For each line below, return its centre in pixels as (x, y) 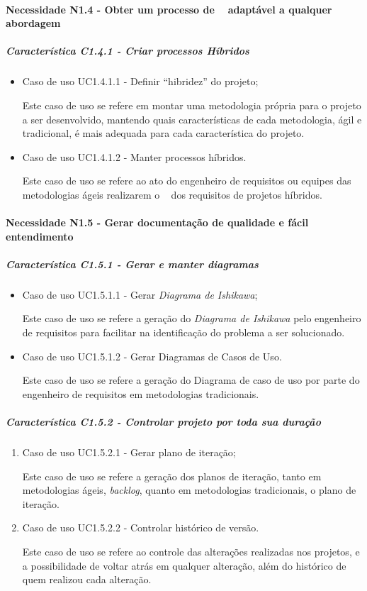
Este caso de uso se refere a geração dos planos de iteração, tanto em (172, 476)
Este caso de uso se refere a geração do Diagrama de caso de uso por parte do (191, 380)
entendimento (40, 236)
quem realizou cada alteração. (87, 579)
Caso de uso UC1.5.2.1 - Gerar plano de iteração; (129, 452)
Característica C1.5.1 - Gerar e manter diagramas (132, 264)
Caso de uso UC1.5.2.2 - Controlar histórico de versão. (141, 528)
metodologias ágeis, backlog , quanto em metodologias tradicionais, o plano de (189, 490)
